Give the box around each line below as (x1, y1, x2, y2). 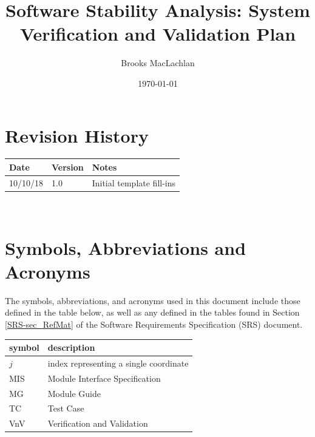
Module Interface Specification (47, 371, 161, 384)
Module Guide (47, 387, 101, 399)
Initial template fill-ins (92, 176, 176, 189)
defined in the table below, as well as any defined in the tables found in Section (5, 306, 300, 319)
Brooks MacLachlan (121, 56, 195, 69)
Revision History (5, 123, 149, 147)
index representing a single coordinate (47, 356, 189, 369)
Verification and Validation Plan (19, 21, 296, 46)
